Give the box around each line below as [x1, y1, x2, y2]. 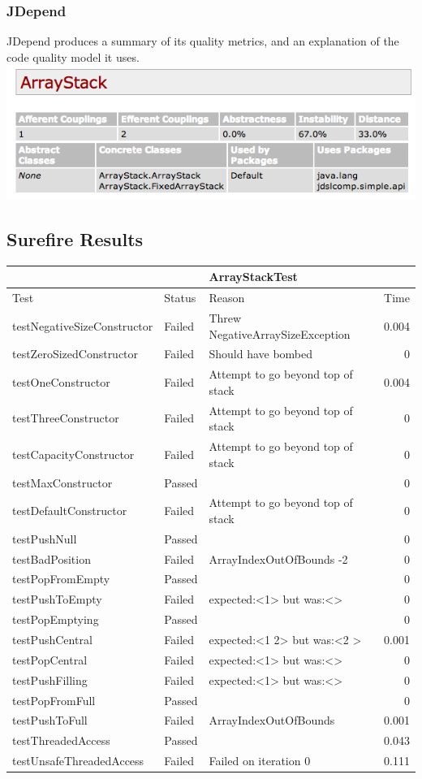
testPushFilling [12, 671, 88, 688]
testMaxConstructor [12, 474, 113, 491]
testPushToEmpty [12, 591, 102, 608]
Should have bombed [209, 345, 313, 362]
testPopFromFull [12, 691, 96, 708]
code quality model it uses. [6, 48, 140, 65]
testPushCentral [12, 631, 93, 648]
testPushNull [12, 530, 77, 547]
